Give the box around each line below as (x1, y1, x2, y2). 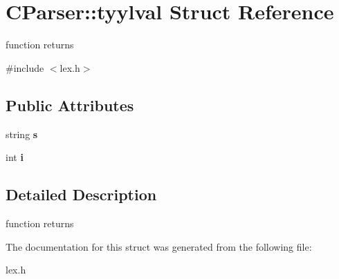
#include (6, 60, 44, 75)
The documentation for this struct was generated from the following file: (6, 239, 312, 253)
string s (6, 126, 38, 141)
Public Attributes (6, 94, 134, 115)
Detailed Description (6, 184, 157, 205)
